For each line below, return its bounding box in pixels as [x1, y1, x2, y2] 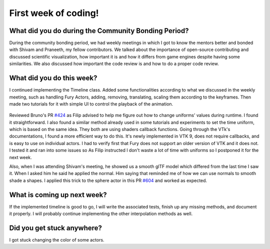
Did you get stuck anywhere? [9, 223, 102, 232]
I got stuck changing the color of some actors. [9, 237, 104, 243]
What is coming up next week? [9, 190, 107, 199]
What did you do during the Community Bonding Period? [9, 26, 189, 35]
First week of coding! [9, 7, 99, 18]
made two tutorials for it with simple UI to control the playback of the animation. [9, 100, 173, 107]
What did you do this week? [9, 74, 97, 82]
